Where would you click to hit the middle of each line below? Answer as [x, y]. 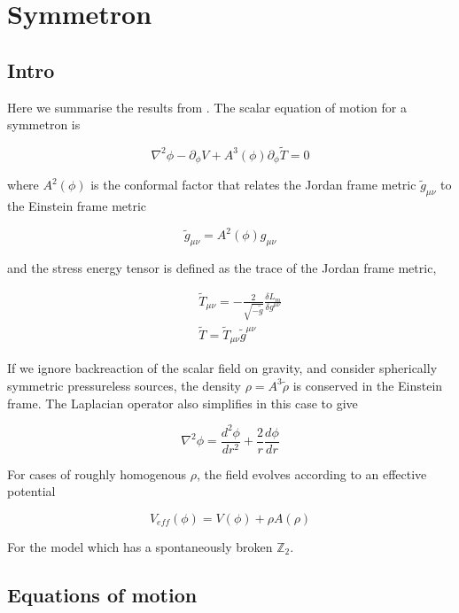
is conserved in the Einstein [368, 385]
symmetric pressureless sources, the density [124, 385]
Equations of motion [102, 594]
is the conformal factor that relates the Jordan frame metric [253, 185]
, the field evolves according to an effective [311, 473]
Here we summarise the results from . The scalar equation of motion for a [207, 107]
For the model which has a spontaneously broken [140, 546]
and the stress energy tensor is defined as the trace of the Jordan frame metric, [222, 268]
